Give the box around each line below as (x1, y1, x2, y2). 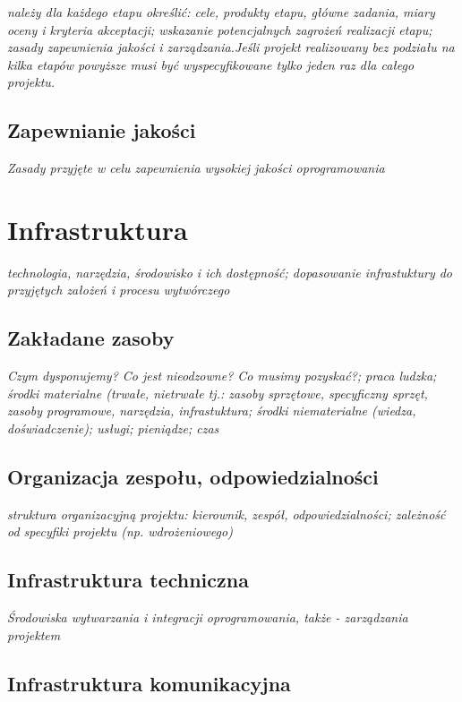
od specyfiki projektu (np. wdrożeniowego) (7, 522, 233, 541)
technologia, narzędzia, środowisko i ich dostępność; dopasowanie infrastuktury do (7, 262, 453, 281)
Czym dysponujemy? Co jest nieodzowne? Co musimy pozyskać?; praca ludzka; (7, 366, 437, 385)
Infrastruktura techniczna (7, 566, 249, 594)
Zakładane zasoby (7, 324, 175, 352)
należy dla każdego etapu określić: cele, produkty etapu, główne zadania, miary (7, 3, 435, 21)
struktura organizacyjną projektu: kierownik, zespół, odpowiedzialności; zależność (7, 504, 446, 523)
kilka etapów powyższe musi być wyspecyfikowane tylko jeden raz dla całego (7, 55, 415, 73)
